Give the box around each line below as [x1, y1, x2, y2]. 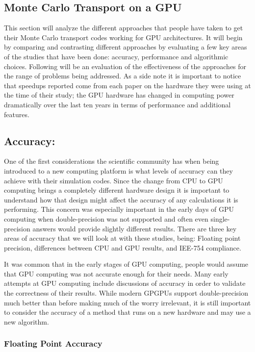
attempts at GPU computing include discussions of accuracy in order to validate [4, 278, 246, 288]
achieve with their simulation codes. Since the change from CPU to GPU [4, 175, 223, 185]
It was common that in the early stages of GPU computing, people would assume [4, 259, 249, 269]
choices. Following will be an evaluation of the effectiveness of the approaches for [4, 61, 247, 71]
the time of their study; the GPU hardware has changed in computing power [4, 90, 234, 100]
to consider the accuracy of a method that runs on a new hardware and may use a [4, 307, 251, 317]
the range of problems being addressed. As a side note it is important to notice [4, 71, 241, 81]
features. [4, 109, 29, 119]
